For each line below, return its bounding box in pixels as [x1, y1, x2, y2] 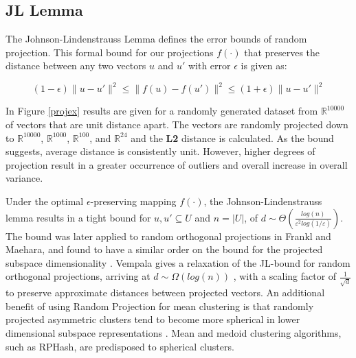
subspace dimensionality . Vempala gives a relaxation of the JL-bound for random [5, 255, 351, 270]
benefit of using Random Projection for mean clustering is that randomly [5, 298, 314, 313]
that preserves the [244, 45, 320, 59]
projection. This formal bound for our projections [5, 45, 214, 59]
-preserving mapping [90, 194, 177, 208]
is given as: [241, 58, 287, 73]
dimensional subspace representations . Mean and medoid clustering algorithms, [5, 325, 342, 339]
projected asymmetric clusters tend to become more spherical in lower [5, 312, 300, 326]
